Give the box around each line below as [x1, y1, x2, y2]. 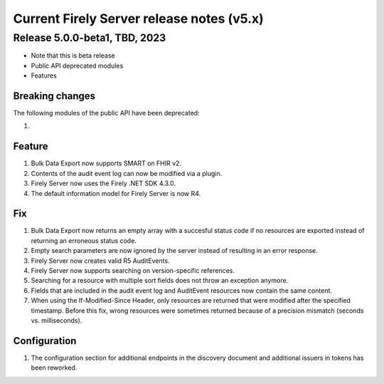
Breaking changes [13, 90, 96, 102]
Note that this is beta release [31, 51, 115, 60]
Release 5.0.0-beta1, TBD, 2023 [13, 31, 166, 44]
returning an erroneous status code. [31, 236, 137, 245]
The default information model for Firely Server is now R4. [31, 189, 201, 197]
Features [31, 71, 57, 80]
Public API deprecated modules [31, 61, 124, 70]
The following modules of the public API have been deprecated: [13, 109, 200, 118]
